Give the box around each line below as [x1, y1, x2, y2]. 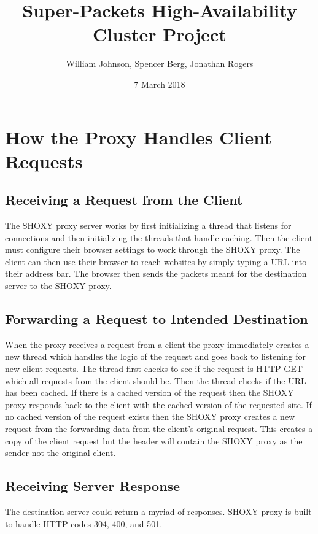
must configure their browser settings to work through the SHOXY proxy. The [5, 243, 300, 256]
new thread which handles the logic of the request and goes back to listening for [5, 350, 306, 363]
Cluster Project [93, 21, 227, 47]
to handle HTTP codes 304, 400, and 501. [5, 517, 163, 530]
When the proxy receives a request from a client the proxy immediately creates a [5, 338, 309, 350]
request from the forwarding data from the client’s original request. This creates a [5, 422, 313, 435]
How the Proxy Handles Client [5, 124, 272, 149]
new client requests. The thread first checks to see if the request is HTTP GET [5, 362, 303, 375]
